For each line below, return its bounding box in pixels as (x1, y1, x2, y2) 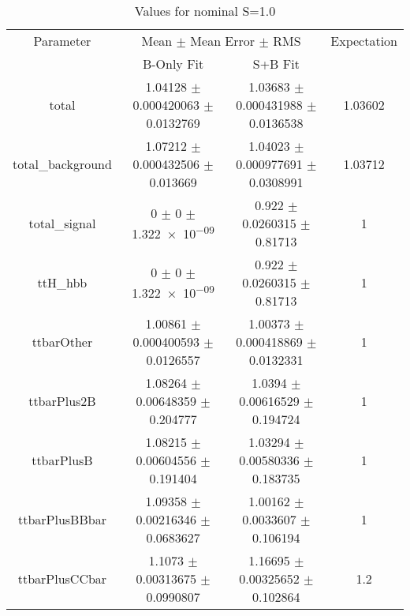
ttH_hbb (37, 273, 88, 291)
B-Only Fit (142, 54, 204, 73)
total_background (13, 155, 112, 173)
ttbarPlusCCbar (17, 569, 107, 588)
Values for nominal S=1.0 (134, 2, 276, 20)
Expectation (330, 32, 397, 50)
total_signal (28, 214, 96, 232)
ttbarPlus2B (28, 392, 96, 410)
